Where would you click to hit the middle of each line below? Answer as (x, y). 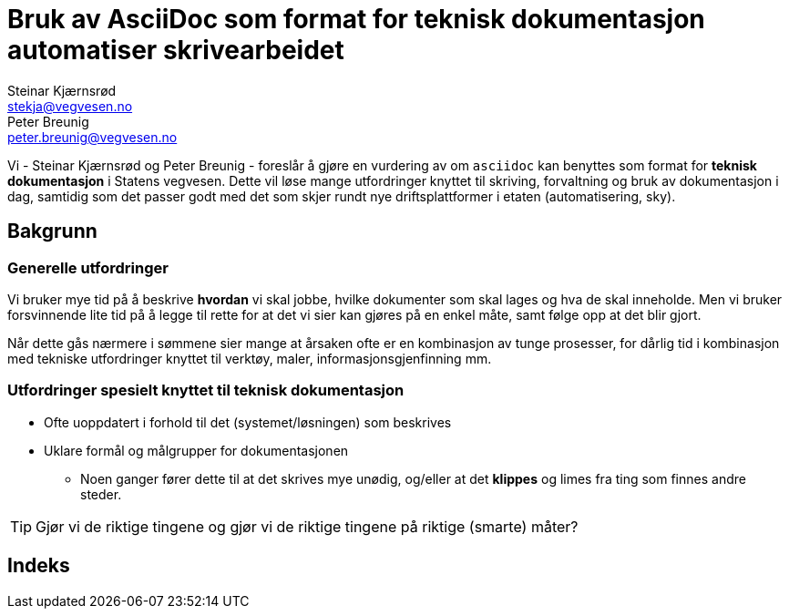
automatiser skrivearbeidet (176, 50)
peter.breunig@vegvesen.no (92, 137)
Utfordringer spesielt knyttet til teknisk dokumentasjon (206, 390)
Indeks (39, 566)
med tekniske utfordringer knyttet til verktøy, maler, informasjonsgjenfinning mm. (250, 358)
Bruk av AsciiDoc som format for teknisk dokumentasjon (356, 19)
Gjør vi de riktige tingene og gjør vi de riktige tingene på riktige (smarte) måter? (307, 526)
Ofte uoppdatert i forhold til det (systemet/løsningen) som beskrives (248, 422)
